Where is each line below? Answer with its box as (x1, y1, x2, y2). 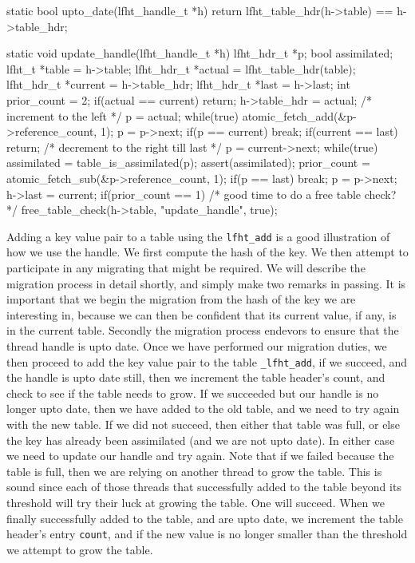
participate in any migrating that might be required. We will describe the (6, 259, 366, 276)
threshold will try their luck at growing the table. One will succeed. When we (6, 494, 385, 510)
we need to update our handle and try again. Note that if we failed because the (6, 447, 394, 464)
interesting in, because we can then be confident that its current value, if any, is (6, 306, 397, 323)
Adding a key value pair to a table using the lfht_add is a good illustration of (6, 228, 390, 244)
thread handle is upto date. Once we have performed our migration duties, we (6, 337, 387, 354)
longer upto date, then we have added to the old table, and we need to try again (6, 400, 400, 417)
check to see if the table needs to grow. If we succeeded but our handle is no (6, 384, 379, 401)
